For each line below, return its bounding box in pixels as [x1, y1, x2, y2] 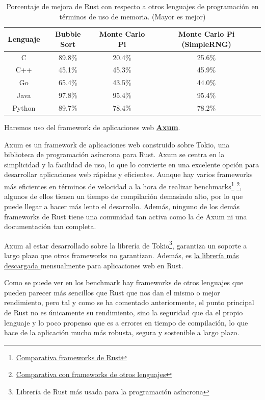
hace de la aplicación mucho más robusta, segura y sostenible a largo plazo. [4, 327, 240, 338]
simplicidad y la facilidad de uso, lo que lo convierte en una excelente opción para [4, 159, 259, 169]
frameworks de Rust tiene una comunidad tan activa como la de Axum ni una [4, 211, 247, 221]
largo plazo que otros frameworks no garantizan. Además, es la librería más [4, 249, 239, 260]
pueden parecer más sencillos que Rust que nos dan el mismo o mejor [4, 287, 220, 297]
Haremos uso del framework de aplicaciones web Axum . [4, 122, 180, 133]
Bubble [55, 29, 81, 39]
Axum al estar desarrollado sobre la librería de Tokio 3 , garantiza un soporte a [4, 238, 247, 251]
